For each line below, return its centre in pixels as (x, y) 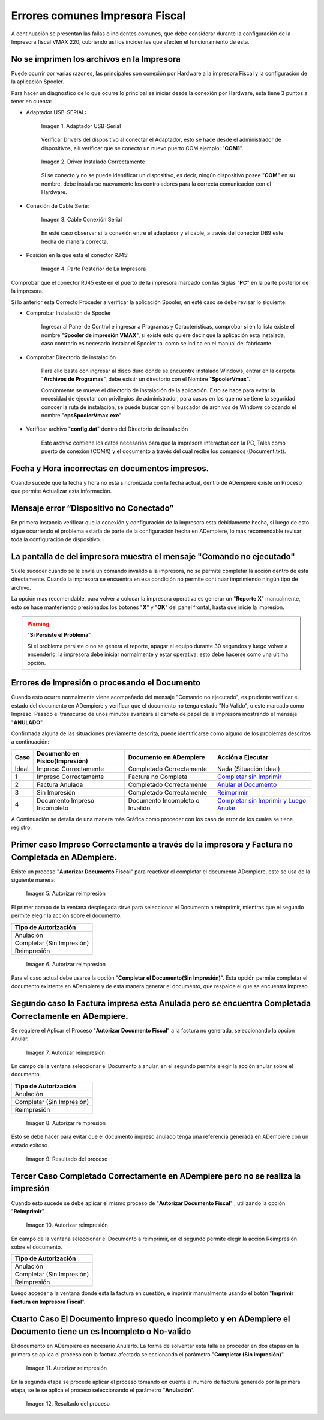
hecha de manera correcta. (75, 241)
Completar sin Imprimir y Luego (262, 800)
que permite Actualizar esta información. (61, 491)
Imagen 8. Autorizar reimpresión (66, 1123)
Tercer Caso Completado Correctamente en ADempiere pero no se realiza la (156, 1176)
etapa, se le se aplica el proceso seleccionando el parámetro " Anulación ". (103, 1390)
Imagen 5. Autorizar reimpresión (66, 894)
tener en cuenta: (31, 102)
